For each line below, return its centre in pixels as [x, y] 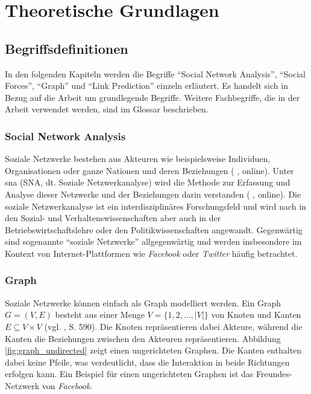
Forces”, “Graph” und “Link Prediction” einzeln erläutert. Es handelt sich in [146, 86]
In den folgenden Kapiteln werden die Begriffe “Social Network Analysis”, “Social [155, 73]
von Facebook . [67, 385]
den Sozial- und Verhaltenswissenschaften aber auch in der [113, 218]
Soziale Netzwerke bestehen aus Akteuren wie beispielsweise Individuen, [138, 159]
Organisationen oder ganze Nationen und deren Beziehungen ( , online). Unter [149, 170]
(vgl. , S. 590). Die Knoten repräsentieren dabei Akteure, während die [173, 326]
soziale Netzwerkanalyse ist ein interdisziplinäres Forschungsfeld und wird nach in [155, 206]
